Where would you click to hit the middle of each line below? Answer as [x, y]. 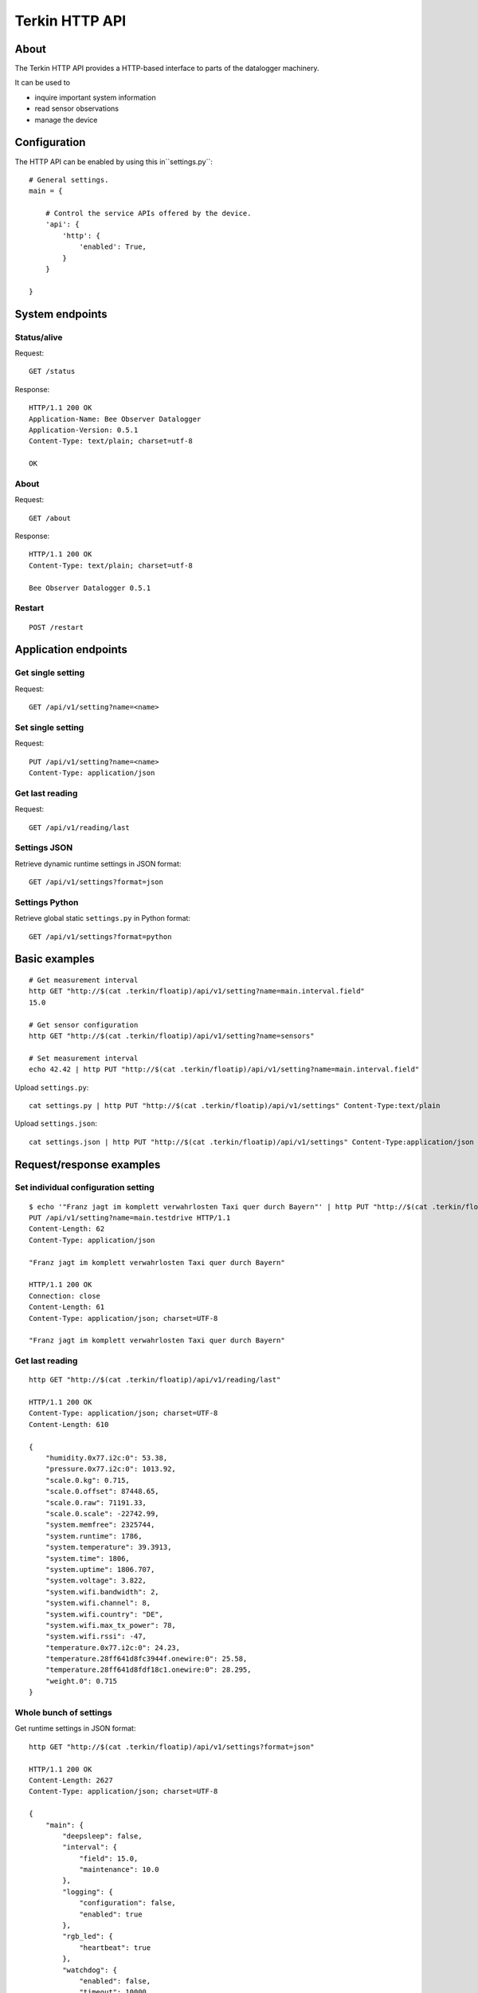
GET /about [50, 518]
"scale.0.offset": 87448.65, [102, 1492]
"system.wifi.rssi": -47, [96, 1637]
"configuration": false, [128, 1903]
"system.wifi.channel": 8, [98, 1603]
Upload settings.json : [56, 1123]
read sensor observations [77, 108]
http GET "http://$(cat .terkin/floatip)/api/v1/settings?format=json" [172, 1747]
